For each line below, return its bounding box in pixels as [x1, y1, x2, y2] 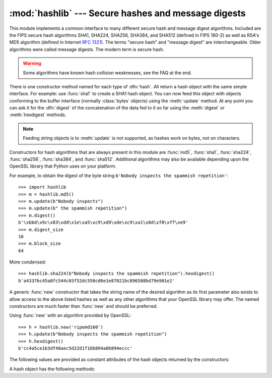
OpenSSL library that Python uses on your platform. [9, 163, 117, 169]
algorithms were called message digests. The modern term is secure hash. [9, 46, 165, 52]
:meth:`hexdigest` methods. [9, 112, 66, 118]
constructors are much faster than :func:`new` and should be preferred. [9, 303, 158, 309]
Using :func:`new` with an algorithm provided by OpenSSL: [9, 312, 131, 318]
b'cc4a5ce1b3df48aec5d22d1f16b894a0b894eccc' [18, 346, 133, 351]
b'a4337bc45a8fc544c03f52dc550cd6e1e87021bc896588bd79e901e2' [18, 278, 175, 284]
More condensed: [9, 259, 46, 265]
